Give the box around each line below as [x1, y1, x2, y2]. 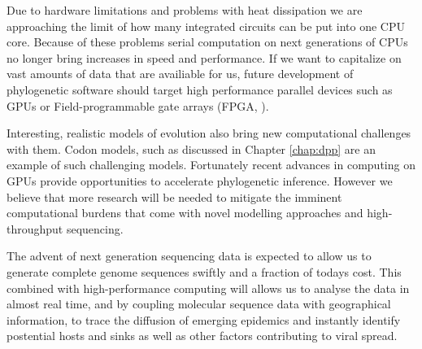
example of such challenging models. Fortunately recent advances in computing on [7, 156, 415, 173]
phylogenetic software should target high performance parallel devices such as [7, 81, 393, 98]
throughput [7, 220, 63, 237]
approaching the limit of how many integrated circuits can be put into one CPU [7, 17, 406, 34]
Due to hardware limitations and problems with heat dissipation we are [7, 2, 363, 18]
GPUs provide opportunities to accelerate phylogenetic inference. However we [7, 172, 393, 189]
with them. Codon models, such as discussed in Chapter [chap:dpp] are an [7, 140, 376, 157]
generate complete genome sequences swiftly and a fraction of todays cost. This [7, 263, 402, 280]
